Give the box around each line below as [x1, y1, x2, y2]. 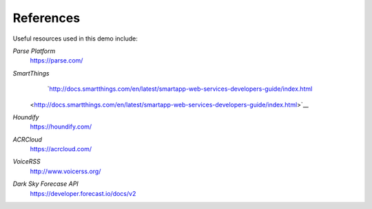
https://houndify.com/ [30, 122, 92, 131]
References [12, 10, 81, 25]
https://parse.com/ [30, 56, 83, 65]
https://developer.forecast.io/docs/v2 [30, 189, 136, 197]
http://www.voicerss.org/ [30, 167, 101, 175]
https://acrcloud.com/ [30, 145, 92, 153]
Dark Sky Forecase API [12, 179, 79, 188]
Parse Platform [12, 47, 56, 55]
